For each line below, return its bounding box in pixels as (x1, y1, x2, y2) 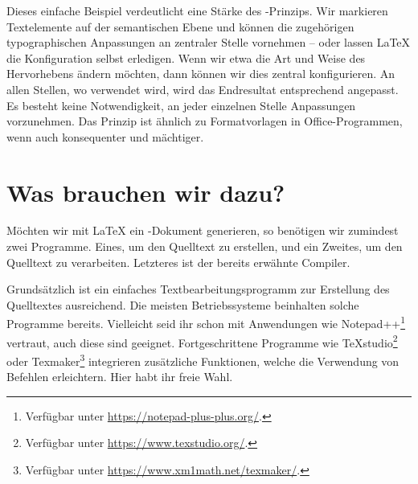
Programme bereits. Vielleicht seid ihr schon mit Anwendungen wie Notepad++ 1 (6, 313, 406, 332)
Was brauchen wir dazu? (6, 175, 285, 208)
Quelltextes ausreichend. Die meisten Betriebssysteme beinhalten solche (6, 296, 359, 313)
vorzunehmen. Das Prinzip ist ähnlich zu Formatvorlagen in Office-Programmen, (6, 113, 403, 129)
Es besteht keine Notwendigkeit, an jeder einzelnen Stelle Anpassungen (6, 96, 356, 113)
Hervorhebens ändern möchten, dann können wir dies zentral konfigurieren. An (6, 65, 395, 82)
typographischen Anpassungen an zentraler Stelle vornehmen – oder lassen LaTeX (6, 34, 411, 51)
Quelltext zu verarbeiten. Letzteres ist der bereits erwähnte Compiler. (6, 253, 350, 270)
